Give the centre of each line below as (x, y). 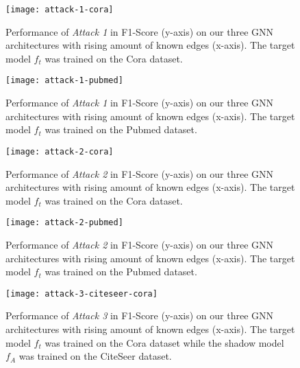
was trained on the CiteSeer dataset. (95, 356)
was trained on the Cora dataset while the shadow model (164, 342)
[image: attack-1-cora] (60, 10)
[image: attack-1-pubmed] (64, 81)
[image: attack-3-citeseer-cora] (82, 294)
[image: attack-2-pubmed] (64, 223)
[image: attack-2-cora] (60, 151)
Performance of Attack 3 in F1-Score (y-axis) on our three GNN (140, 315)
